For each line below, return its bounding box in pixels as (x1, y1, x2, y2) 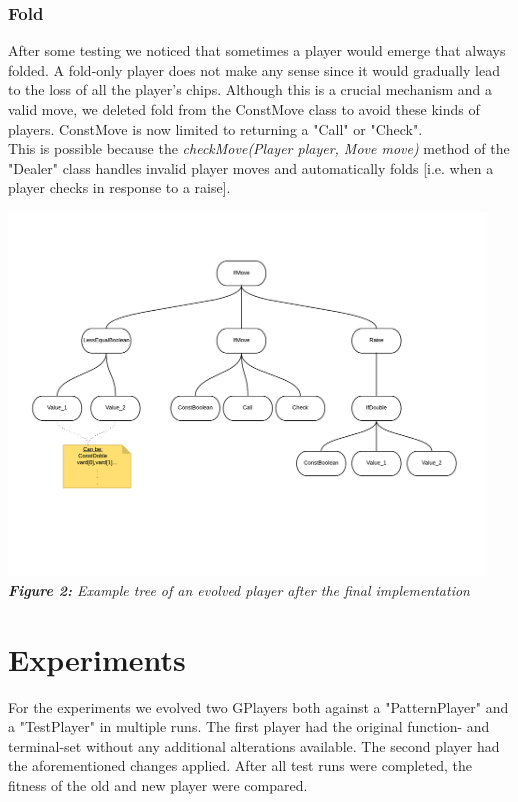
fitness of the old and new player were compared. (8, 774, 308, 795)
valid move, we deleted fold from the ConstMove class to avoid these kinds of (8, 99, 480, 119)
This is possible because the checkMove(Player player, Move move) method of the (8, 138, 510, 159)
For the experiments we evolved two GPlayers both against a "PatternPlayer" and (8, 696, 509, 717)
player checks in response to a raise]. (8, 177, 231, 198)
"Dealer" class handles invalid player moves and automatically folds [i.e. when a (8, 157, 494, 178)
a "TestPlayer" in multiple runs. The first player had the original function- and (8, 716, 490, 737)
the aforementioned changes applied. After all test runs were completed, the (8, 755, 472, 776)
